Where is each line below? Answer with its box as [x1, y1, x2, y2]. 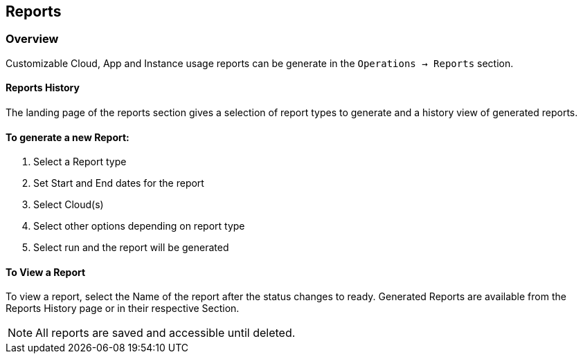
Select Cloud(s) [33, 199, 104, 211]
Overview [6, 32, 59, 46]
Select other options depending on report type [33, 220, 245, 232]
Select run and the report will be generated [33, 241, 229, 254]
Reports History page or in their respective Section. [6, 302, 240, 315]
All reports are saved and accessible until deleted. [35, 326, 296, 340]
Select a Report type [33, 156, 127, 168]
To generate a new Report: [6, 131, 129, 143]
